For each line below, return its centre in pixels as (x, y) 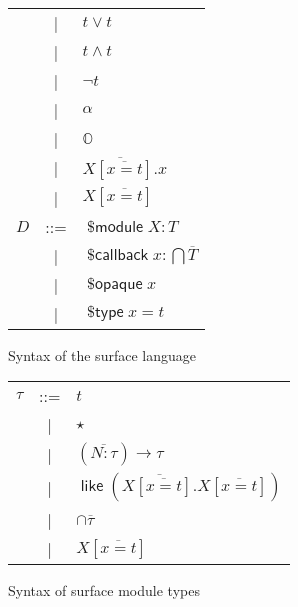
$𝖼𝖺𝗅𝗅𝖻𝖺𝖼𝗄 (118, 254)
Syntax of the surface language (102, 354)
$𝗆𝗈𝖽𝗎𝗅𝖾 (115, 226)
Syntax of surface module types (104, 590)
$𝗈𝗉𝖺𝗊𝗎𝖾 (115, 283)
